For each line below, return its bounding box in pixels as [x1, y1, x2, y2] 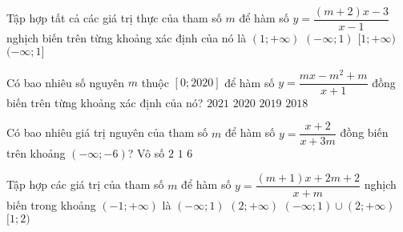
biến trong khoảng [6, 197, 96, 214]
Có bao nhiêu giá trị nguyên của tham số [6, 124, 208, 141]
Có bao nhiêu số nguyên [6, 74, 125, 90]
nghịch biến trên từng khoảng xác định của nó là [6, 30, 247, 46]
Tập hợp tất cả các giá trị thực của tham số [6, 10, 222, 26]
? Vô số [127, 145, 165, 162]
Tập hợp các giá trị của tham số [6, 176, 164, 193]
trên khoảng [6, 145, 66, 162]
